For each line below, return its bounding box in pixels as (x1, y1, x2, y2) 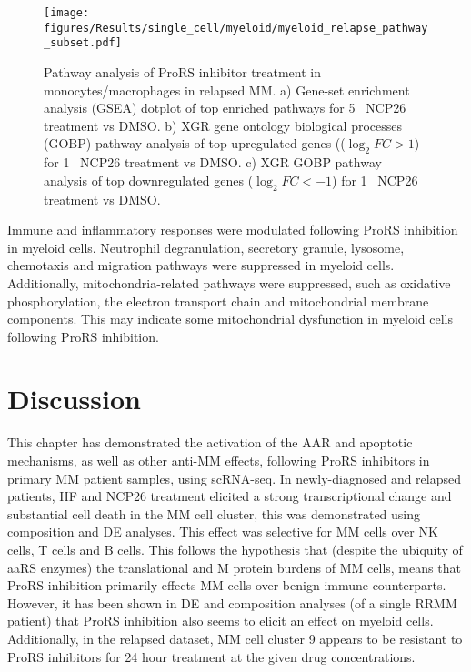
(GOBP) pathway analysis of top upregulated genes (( (44, 134, 346, 153)
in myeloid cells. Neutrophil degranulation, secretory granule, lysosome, (7, 237, 405, 256)
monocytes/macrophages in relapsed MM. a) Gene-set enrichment (44, 80, 410, 99)
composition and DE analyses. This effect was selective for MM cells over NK (7, 522, 438, 541)
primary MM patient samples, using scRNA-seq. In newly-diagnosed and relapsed (7, 468, 462, 487)
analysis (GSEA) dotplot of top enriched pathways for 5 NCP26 (44, 98, 406, 117)
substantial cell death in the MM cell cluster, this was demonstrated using (7, 504, 421, 523)
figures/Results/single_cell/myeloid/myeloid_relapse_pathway (44, 21, 428, 35)
